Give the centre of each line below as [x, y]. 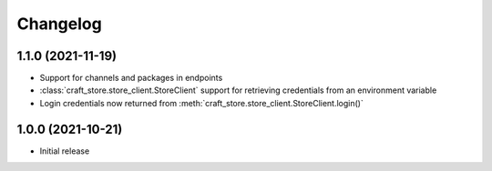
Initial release [65, 151]
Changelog [59, 24]
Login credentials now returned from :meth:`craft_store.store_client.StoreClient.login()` [201, 103]
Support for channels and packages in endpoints [131, 78]
